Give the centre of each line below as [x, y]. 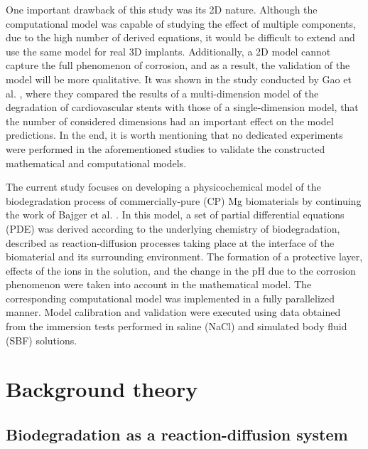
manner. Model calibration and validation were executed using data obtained [173, 312]
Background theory [102, 389]
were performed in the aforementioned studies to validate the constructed [166, 148]
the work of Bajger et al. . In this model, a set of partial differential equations [175, 215]
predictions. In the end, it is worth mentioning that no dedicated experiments [174, 135]
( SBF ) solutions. [42, 340]
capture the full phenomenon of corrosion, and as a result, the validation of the [178, 65]
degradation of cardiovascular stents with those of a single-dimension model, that [182, 107]
